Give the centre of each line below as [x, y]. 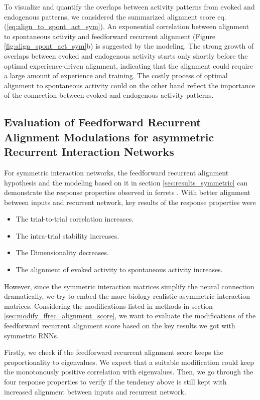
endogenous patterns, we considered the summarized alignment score [110, 16]
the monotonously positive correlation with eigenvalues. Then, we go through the [129, 372]
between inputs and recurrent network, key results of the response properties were [130, 202]
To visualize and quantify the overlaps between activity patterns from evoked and [129, 7]
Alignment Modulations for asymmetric [109, 137]
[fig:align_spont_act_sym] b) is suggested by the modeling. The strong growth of [129, 46]
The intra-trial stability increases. [68, 235]
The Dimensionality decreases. [62, 252]
